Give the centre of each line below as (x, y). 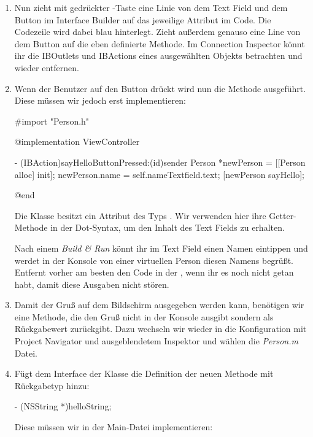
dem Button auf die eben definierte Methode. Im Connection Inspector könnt (160, 43)
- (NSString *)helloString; (63, 406)
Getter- (283, 215)
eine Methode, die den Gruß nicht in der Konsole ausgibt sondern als (144, 316)
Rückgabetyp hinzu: (52, 385)
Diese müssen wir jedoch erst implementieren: (100, 100)
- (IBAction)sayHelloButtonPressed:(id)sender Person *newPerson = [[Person (160, 162)
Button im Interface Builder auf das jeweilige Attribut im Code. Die (143, 19)
